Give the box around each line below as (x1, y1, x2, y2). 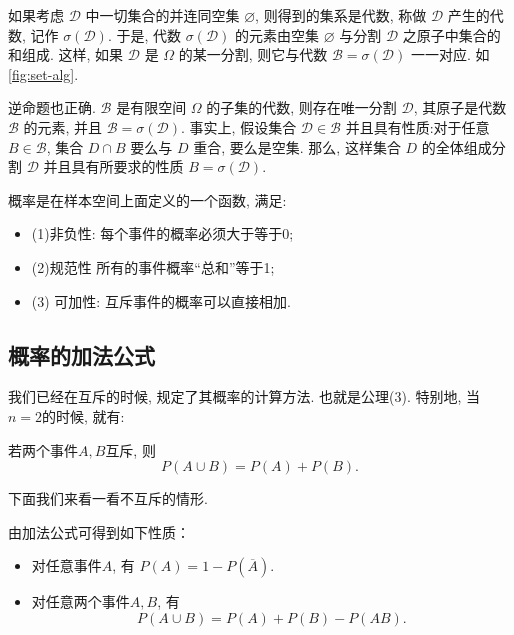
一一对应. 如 (410, 44, 490, 65)
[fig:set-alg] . (8, 63, 79, 84)
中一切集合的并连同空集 (85, 5, 240, 25)
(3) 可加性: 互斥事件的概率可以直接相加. (31, 290, 291, 311)
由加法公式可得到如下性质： (8, 521, 190, 542)
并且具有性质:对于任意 (345, 116, 490, 137)
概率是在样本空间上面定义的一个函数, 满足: (8, 189, 287, 210)
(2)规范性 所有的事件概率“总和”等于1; (31, 256, 275, 277)
